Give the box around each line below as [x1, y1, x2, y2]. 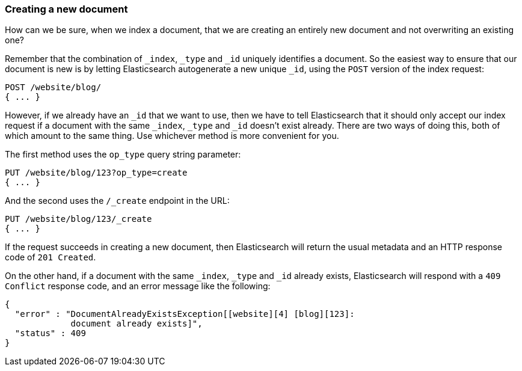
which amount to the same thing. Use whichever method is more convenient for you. [5, 130, 339, 141]
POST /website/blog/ [5, 82, 102, 93]
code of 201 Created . [5, 252, 96, 263]
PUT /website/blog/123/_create [5, 214, 152, 224]
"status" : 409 [14, 328, 86, 339]
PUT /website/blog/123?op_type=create [5, 168, 188, 178]
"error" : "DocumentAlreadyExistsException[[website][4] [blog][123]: [14, 309, 355, 319]
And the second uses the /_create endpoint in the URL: [5, 195, 230, 206]
